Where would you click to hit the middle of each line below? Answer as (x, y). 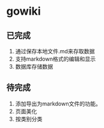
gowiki (24, 11)
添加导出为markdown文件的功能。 (58, 104)
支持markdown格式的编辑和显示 (55, 59)
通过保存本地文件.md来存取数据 (55, 51)
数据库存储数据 (34, 66)
